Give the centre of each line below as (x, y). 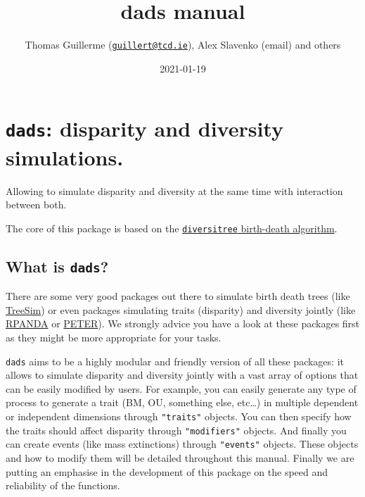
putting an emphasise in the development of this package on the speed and (167, 471)
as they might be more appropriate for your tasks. (114, 338)
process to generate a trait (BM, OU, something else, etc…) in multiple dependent (182, 402)
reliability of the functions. (63, 485)
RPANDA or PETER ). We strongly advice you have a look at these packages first (183, 323)
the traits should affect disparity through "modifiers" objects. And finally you (176, 430)
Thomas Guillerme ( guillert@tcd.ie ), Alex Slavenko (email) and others (183, 45)
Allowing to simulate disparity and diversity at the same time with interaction (174, 190)
